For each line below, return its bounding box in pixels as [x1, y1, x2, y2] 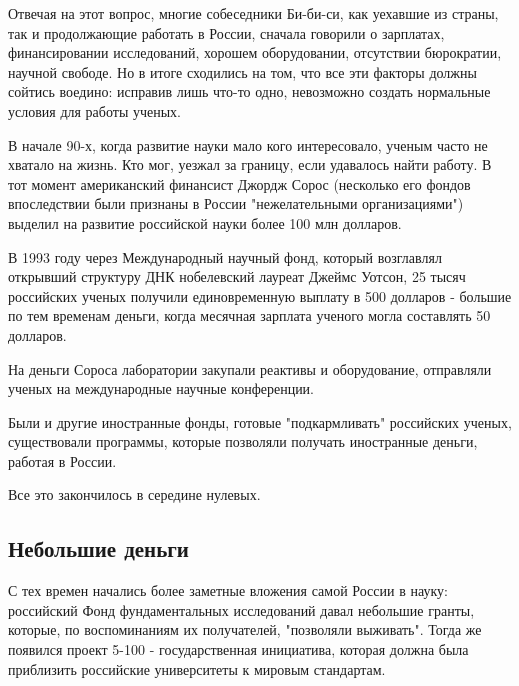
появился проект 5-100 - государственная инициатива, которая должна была [8, 639, 469, 660]
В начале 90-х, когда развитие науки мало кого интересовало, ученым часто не [8, 134, 488, 155]
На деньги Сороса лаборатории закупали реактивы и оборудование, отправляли [8, 358, 492, 379]
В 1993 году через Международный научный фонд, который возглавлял [8, 246, 442, 267]
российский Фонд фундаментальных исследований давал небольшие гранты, [8, 599, 475, 620]
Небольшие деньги [8, 533, 189, 564]
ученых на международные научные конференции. [8, 378, 315, 399]
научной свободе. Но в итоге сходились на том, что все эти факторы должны [8, 61, 477, 82]
